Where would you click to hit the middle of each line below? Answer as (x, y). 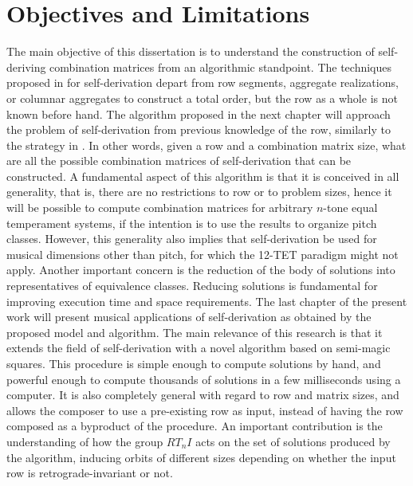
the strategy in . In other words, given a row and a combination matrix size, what (206, 145)
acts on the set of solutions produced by (293, 441)
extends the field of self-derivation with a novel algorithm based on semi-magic (199, 348)
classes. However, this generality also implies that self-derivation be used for (192, 239)
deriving (26, 67)
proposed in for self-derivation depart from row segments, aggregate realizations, (203, 82)
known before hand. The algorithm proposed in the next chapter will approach (199, 114)
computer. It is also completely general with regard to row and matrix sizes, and (203, 395)
